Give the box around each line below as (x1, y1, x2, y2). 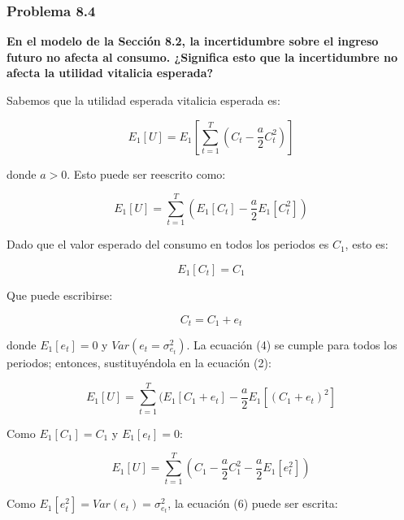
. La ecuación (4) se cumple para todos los (186, 336, 397, 353)
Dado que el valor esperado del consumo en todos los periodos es (7, 236, 329, 253)
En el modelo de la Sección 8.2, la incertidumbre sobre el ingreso (7, 32, 379, 50)
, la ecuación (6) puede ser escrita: (167, 495, 338, 512)
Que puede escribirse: (7, 286, 113, 303)
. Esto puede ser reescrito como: (67, 165, 226, 182)
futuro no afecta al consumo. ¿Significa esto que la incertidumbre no (7, 48, 398, 65)
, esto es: (345, 236, 389, 253)
